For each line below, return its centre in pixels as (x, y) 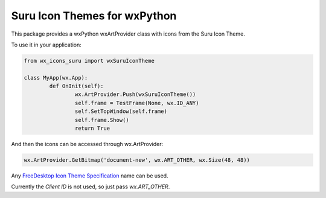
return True (92, 129)
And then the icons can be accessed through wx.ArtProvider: (87, 144)
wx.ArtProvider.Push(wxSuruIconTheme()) (135, 94)
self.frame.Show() (102, 120)
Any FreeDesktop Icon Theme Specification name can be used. (90, 176)
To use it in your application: (46, 45)
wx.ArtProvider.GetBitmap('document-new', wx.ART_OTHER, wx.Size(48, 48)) (137, 160)
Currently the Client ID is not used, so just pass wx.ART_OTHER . (91, 187)
